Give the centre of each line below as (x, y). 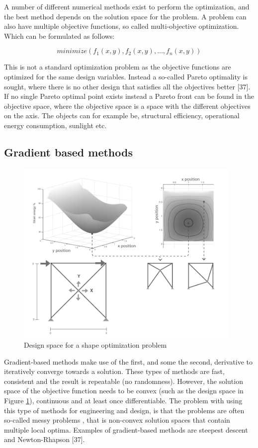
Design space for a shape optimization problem (95, 344)
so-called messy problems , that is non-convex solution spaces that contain (117, 420)
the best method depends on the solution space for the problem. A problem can (125, 16)
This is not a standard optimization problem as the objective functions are (118, 67)
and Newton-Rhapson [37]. (44, 439)
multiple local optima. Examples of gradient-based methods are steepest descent (126, 429)
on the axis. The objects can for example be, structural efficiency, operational (122, 115)
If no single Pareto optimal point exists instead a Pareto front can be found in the (129, 96)
